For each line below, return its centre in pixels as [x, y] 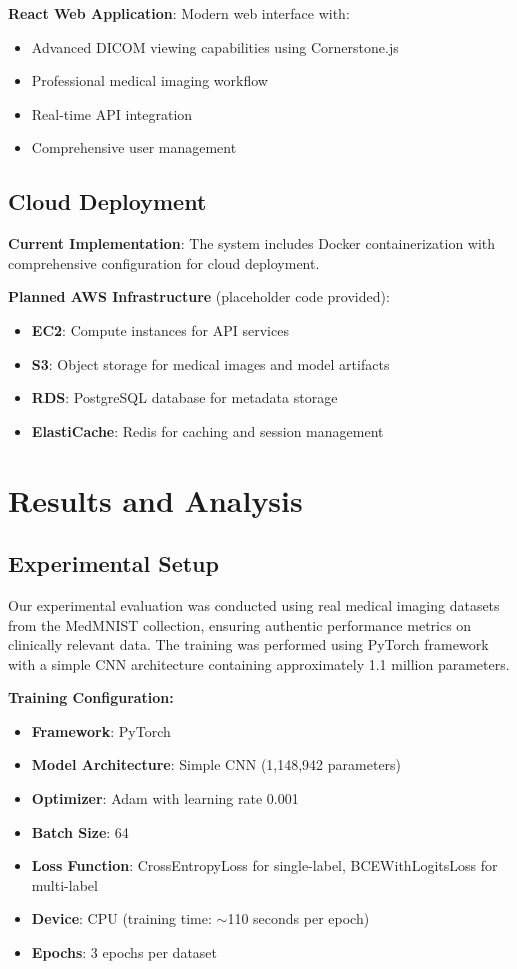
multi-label [64, 884]
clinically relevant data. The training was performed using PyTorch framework [248, 644]
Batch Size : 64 [80, 831]
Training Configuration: [91, 697]
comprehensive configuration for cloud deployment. [164, 262]
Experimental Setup [113, 563]
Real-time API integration [112, 113]
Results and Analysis [155, 499]
